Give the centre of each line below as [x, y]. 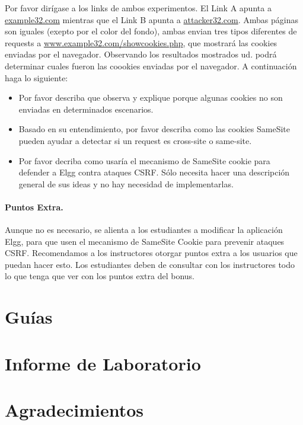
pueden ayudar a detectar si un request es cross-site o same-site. [135, 140]
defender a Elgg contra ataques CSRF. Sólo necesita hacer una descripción [154, 172]
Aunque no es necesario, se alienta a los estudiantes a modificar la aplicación [144, 230]
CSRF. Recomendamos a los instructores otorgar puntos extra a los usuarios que [151, 253]
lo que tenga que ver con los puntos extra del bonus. [100, 276]
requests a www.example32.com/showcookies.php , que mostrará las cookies [141, 42]
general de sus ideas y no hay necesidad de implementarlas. [126, 183]
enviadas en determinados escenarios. [86, 109]
